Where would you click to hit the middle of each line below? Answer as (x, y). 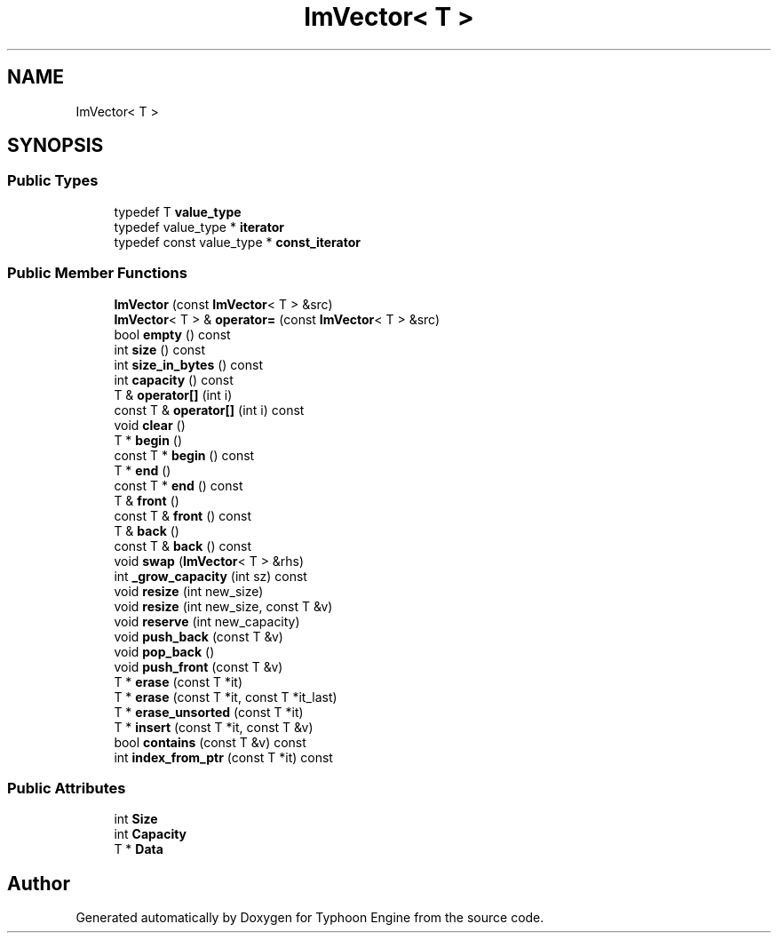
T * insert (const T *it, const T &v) (214, 727)
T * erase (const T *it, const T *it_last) (226, 697)
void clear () (150, 425)
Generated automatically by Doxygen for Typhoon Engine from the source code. (310, 918)
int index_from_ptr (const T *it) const (223, 757)
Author (39, 883)
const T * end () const (179, 485)
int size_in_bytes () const (188, 364)
